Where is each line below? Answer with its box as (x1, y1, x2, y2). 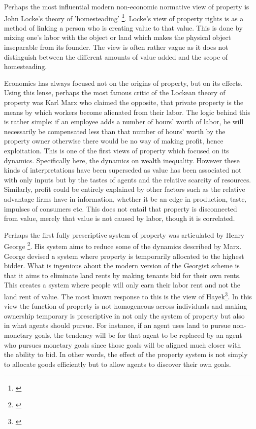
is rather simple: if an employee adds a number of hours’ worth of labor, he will (4, 116, 244, 127)
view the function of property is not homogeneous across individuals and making (4, 301, 247, 311)
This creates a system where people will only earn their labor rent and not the (4, 280, 241, 290)
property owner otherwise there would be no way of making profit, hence (4, 136, 224, 146)
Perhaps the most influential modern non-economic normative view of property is (4, 1, 249, 11)
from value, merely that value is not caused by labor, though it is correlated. (4, 213, 235, 223)
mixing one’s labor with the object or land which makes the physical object (4, 32, 231, 42)
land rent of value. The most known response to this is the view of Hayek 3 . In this (4, 289, 252, 301)
